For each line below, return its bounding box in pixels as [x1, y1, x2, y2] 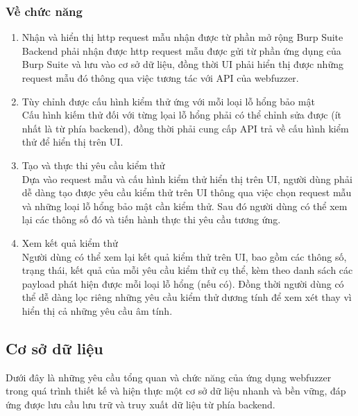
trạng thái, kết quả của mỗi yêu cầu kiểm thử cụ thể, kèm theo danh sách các [22, 263, 353, 277]
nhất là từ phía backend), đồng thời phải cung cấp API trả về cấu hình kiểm [22, 121, 349, 135]
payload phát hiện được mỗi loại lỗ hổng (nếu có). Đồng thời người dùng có [22, 276, 344, 291]
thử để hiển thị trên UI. [22, 135, 123, 149]
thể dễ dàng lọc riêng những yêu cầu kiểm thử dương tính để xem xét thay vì [22, 290, 352, 304]
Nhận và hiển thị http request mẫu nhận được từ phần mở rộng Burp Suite [22, 30, 343, 44]
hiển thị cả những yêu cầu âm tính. [22, 303, 173, 318]
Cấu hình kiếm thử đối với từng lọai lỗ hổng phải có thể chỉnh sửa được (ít [22, 107, 341, 122]
